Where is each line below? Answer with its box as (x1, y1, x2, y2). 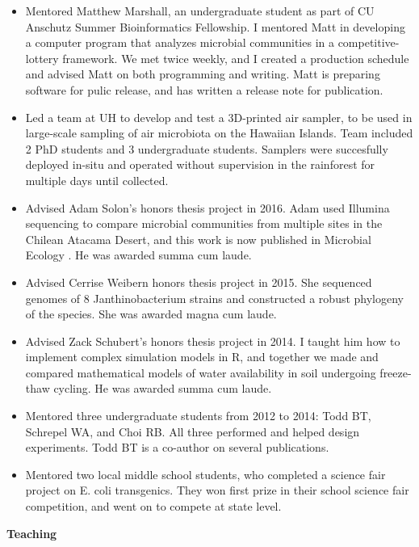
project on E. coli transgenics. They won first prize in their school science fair (25, 482, 409, 499)
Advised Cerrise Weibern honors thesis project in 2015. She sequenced (25, 273, 372, 290)
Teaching (6, 524, 57, 541)
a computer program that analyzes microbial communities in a (25, 34, 334, 51)
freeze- (379, 364, 412, 381)
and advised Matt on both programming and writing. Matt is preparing (25, 65, 380, 82)
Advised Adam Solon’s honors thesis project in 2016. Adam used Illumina (25, 199, 390, 216)
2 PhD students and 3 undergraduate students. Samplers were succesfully (25, 140, 388, 157)
